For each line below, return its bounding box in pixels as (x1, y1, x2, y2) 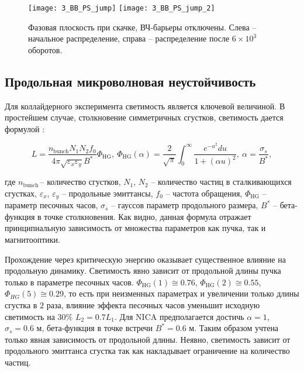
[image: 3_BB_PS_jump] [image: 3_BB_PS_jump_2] (28, 4, 215, 12)
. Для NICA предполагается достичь (114, 310, 244, 322)
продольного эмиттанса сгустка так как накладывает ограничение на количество (5, 345, 290, 357)
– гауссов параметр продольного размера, (111, 199, 258, 211)
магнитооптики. (5, 233, 60, 246)
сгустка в (5, 299, 37, 311)
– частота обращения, (165, 187, 243, 199)
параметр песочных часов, (5, 199, 98, 211)
